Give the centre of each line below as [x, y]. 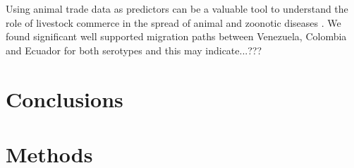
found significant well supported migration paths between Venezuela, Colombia [176, 36]
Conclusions [65, 98]
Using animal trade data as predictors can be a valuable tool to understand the [177, 8]
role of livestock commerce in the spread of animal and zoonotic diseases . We [173, 22]
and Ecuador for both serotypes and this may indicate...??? [134, 50]
